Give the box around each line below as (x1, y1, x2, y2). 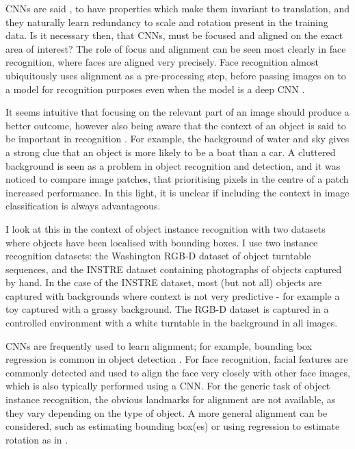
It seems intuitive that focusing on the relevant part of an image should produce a (5, 105, 350, 119)
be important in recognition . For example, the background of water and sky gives (5, 131, 350, 146)
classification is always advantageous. (5, 198, 161, 213)
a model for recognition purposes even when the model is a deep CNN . (5, 81, 305, 96)
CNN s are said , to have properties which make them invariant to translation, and (5, 1, 350, 15)
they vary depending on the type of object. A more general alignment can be (5, 405, 328, 420)
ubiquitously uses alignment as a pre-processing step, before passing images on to (5, 68, 346, 82)
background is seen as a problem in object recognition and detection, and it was (5, 158, 341, 172)
